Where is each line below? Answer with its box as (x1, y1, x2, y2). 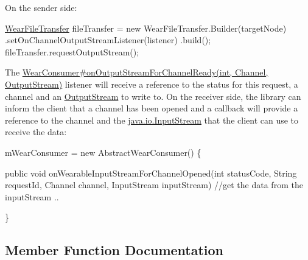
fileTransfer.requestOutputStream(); (5, 45, 139, 58)
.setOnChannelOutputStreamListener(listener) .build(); (5, 33, 211, 46)
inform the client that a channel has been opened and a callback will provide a (5, 102, 298, 114)
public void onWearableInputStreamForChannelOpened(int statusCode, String (5, 166, 297, 179)
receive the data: (5, 125, 67, 138)
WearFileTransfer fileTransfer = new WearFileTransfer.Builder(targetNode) (5, 21, 287, 34)
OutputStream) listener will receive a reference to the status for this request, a (5, 77, 298, 90)
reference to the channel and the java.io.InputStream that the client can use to (5, 113, 299, 126)
